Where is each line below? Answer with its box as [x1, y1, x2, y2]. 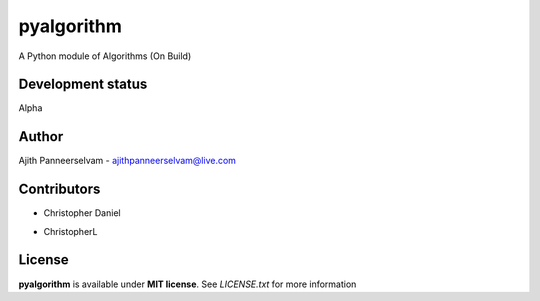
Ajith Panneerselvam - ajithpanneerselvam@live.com [18, 155, 237, 167]
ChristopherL [43, 225, 98, 237]
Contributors [18, 181, 101, 198]
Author [18, 128, 64, 145]
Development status [18, 76, 148, 93]
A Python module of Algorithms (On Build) [18, 50, 192, 62]
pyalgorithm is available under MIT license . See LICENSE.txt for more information [18, 278, 357, 290]
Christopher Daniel [43, 207, 121, 219]
